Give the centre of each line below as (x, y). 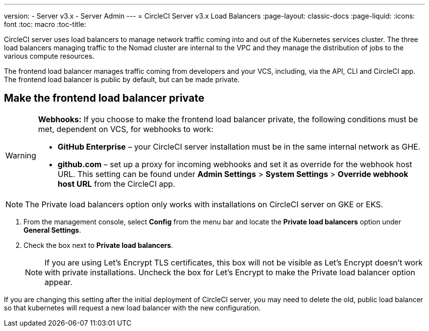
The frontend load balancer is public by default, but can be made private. (122, 79)
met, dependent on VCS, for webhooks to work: (126, 129)
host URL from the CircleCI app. (116, 184)
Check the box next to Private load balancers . (98, 245)
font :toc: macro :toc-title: (45, 24)
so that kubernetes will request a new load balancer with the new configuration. (132, 308)
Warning (21, 155)
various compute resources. (49, 56)
